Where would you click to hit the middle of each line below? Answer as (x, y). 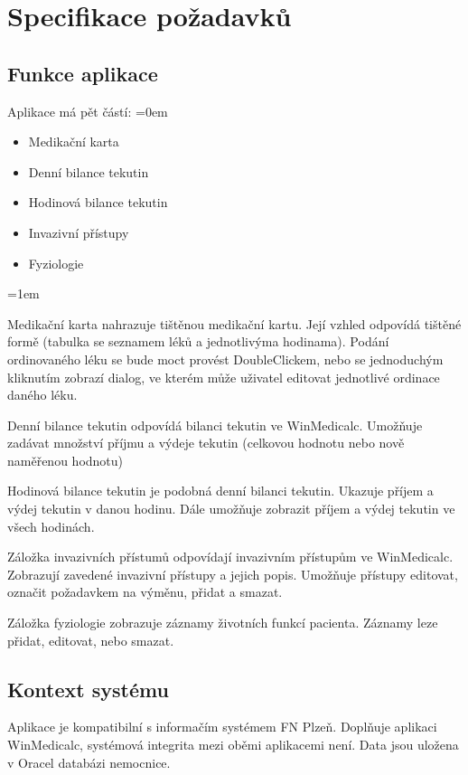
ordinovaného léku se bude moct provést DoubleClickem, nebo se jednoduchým (225, 359)
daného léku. (42, 395)
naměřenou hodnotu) (66, 460)
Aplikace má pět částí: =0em (88, 111)
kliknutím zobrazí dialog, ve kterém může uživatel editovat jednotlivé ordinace (224, 377)
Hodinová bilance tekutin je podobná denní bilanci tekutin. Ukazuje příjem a (220, 491)
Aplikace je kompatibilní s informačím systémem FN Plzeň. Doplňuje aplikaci (222, 727)
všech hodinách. (51, 526)
